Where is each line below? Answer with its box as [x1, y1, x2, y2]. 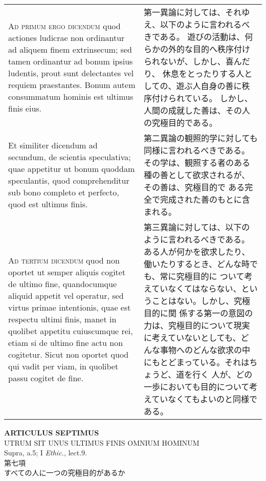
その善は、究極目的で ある [144, 181, 245, 193]
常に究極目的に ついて [160, 270, 245, 282]
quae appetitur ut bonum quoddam [8, 163, 135, 174]
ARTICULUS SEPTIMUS [4, 427, 99, 438]
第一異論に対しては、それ [144, 6, 242, 18]
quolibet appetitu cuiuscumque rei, [8, 324, 133, 337]
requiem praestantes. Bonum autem [8, 79, 136, 91]
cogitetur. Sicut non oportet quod [8, 348, 129, 360]
